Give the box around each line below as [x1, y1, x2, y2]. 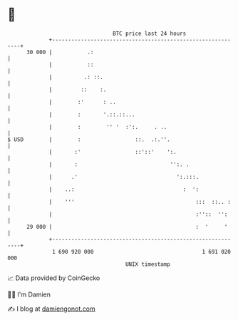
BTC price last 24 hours [113, 30, 187, 37]
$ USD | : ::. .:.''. [7, 135, 171, 143]
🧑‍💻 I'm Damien [7, 290, 51, 299]
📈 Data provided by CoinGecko [7, 274, 100, 282]
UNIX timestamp [125, 260, 171, 268]
